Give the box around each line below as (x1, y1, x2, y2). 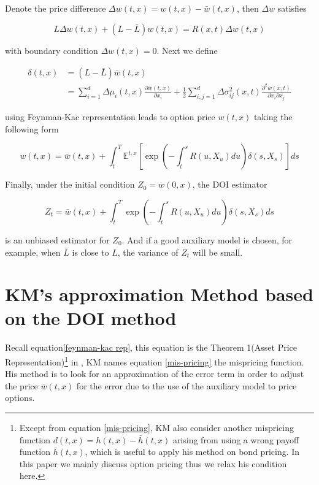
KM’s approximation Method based (5, 281, 313, 307)
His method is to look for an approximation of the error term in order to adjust (5, 367, 304, 380)
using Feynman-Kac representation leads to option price (5, 110, 215, 123)
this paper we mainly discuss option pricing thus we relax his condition (19, 457, 287, 470)
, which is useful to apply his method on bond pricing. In (85, 445, 300, 458)
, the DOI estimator (192, 178, 267, 191)
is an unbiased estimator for (5, 233, 110, 246)
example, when (5, 245, 61, 258)
